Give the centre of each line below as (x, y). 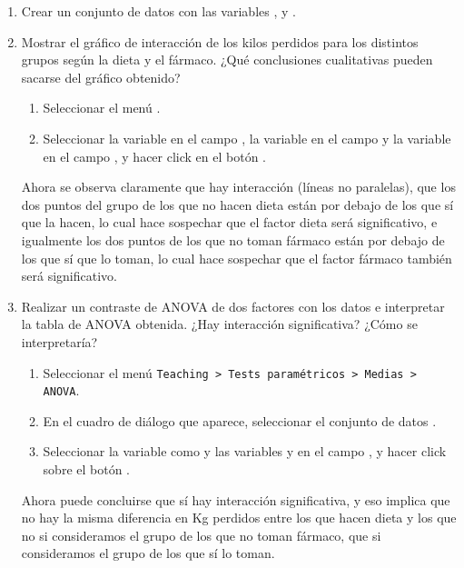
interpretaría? (59, 341)
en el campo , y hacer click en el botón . (154, 156)
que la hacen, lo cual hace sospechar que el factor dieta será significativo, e (229, 222)
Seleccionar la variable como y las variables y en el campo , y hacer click (245, 451)
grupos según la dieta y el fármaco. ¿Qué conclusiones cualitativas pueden (227, 60)
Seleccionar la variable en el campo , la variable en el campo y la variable (247, 138)
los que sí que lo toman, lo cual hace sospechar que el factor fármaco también (237, 258)
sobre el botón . (86, 469)
